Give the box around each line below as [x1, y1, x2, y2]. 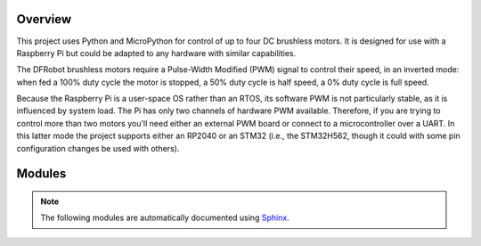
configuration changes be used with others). [16, 143, 180, 153]
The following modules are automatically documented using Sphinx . [40, 212, 289, 223]
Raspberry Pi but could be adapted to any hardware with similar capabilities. [16, 47, 297, 58]
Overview [16, 12, 72, 27]
